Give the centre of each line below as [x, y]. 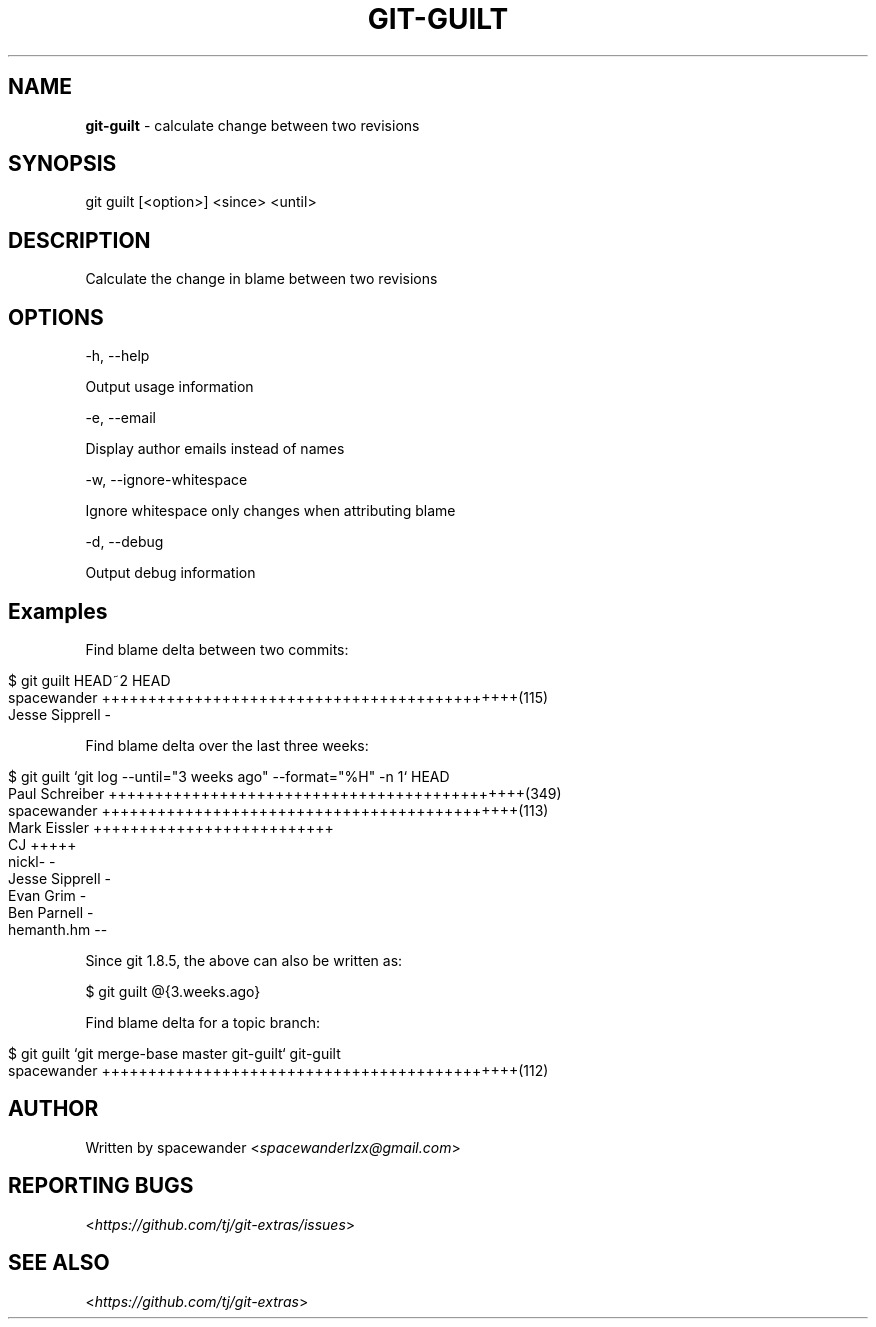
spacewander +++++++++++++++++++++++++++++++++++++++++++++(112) [278, 1070]
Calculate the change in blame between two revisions [261, 279]
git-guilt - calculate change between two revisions [252, 125]
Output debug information [170, 573]
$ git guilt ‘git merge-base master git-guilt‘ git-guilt [174, 1053]
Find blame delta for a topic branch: [202, 1022]
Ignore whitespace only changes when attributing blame [270, 511]
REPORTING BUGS [101, 1186]
